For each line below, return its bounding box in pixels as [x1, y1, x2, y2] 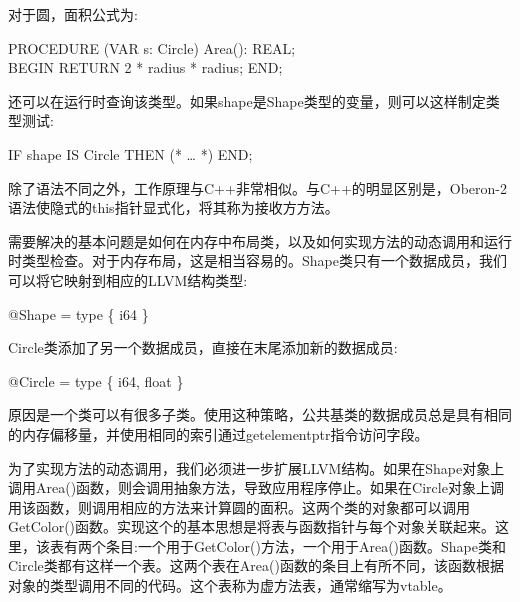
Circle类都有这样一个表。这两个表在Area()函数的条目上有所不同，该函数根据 [8, 555, 504, 576]
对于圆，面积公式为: [8, 4, 138, 24]
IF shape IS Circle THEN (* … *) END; [8, 143, 253, 164]
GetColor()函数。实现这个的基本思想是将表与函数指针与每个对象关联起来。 [8, 516, 496, 537]
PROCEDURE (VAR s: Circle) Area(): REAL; [8, 37, 296, 58]
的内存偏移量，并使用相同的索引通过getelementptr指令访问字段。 [8, 423, 429, 444]
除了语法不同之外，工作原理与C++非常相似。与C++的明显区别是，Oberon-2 [8, 177, 507, 198]
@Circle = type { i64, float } [8, 370, 184, 391]
